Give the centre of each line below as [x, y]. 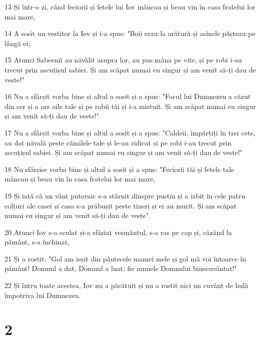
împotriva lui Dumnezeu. [43, 295]
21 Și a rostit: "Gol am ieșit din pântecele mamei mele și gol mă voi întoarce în [125, 258]
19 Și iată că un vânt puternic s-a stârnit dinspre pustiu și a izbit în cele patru [125, 195]
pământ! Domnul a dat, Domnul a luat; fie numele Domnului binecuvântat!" [121, 268]
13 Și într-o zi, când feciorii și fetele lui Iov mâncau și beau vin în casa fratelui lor [130, 6]
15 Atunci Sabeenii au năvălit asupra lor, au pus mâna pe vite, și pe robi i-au [123, 60]
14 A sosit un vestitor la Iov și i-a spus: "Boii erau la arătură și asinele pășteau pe [130, 33]
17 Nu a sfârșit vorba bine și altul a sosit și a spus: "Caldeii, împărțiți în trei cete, [130, 132]
